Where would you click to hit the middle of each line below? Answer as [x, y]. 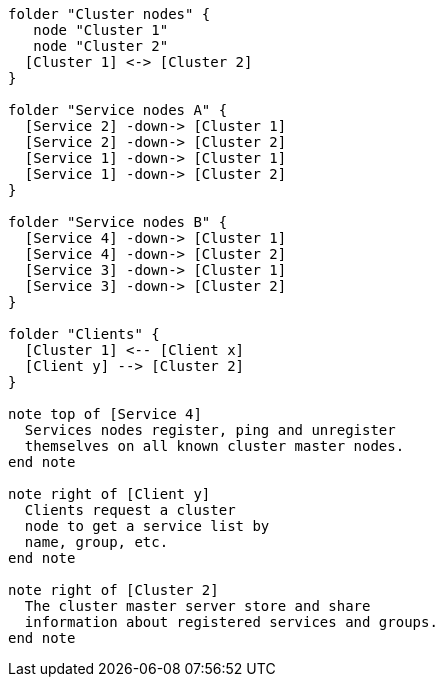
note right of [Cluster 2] [113, 590]
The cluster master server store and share [197, 606]
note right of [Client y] [109, 494]
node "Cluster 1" [101, 30]
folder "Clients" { [84, 334]
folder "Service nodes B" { [118, 222]
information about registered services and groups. [231, 622]
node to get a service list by [147, 526]
